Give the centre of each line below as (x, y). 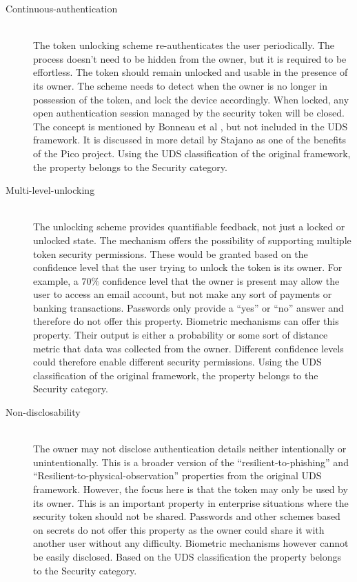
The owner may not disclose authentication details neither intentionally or (190, 449)
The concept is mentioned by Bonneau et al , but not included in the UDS (191, 126)
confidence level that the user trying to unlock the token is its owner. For (188, 267)
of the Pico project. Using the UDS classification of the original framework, (192, 153)
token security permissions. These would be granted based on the (171, 253)
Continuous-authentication (62, 8)
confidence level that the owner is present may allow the (221, 280)
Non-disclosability (43, 412)
